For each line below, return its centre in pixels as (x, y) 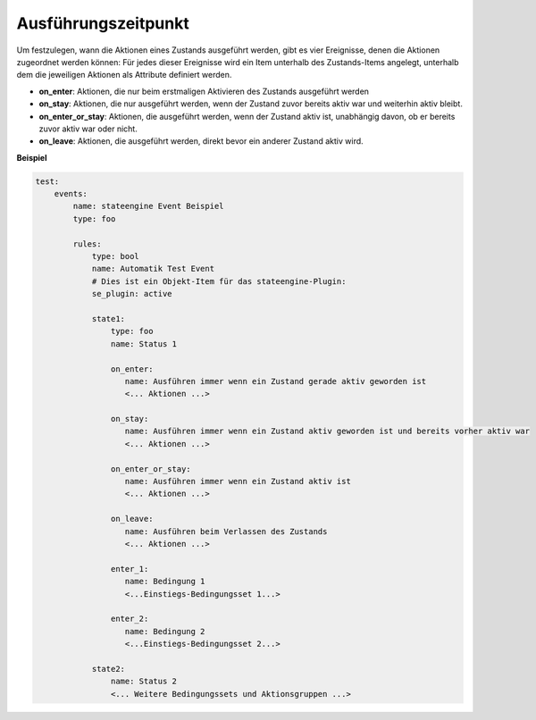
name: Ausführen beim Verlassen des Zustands (226, 531)
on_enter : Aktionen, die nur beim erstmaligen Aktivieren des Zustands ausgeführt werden (204, 91)
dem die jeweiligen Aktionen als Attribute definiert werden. (124, 75)
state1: (108, 318)
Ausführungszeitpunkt (103, 23)
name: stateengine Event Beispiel (148, 206)
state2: (108, 669)
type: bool (116, 256)
